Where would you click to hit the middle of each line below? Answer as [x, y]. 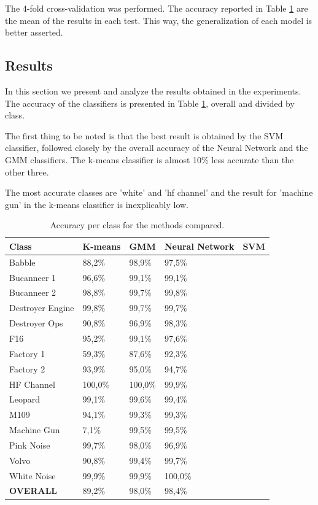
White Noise [33, 475]
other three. [27, 172]
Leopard [25, 399]
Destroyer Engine [42, 308]
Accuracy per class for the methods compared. [137, 225]
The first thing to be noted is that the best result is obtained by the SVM [144, 135]
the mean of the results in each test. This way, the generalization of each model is [159, 20]
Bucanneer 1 [33, 277]
